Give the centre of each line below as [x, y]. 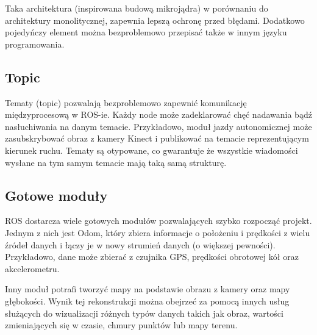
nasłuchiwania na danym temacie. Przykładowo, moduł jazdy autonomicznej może [158, 126]
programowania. [35, 44]
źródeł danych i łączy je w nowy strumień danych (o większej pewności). [140, 244]
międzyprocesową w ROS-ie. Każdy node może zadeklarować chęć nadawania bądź [158, 114]
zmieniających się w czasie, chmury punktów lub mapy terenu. [121, 325]
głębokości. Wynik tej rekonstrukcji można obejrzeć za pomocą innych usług [147, 301]
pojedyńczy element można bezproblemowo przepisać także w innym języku [146, 32]
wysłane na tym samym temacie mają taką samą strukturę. [116, 162]
